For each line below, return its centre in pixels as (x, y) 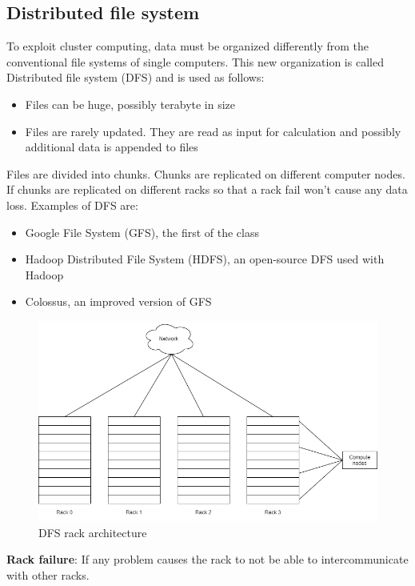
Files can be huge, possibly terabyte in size (130, 104)
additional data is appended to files (112, 147)
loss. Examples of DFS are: (72, 205)
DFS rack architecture (93, 532)
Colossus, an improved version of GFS (118, 301)
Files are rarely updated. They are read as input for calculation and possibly (213, 131)
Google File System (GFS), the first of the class (142, 232)
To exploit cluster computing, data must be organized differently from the (188, 46)
